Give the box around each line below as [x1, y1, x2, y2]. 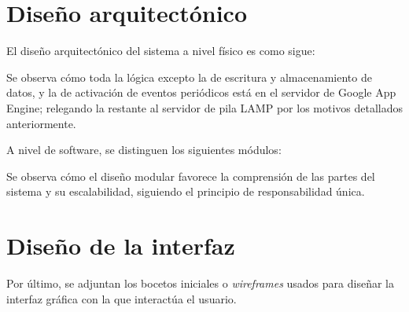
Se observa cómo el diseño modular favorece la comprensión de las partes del [6, 167, 375, 184]
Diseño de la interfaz [6, 229, 235, 262]
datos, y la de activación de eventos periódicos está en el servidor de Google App [6, 84, 396, 101]
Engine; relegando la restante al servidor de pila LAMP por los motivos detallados [6, 99, 403, 116]
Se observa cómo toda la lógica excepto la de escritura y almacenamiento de [6, 68, 372, 85]
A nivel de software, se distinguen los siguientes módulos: [6, 141, 282, 158]
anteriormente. [6, 115, 76, 131]
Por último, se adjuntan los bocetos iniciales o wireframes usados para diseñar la [6, 275, 394, 291]
